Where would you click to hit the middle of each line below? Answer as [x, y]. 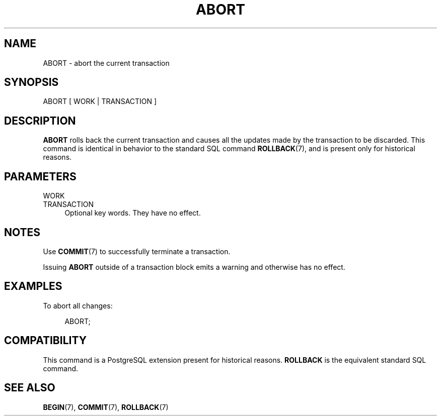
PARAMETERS [40, 176]
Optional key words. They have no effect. [133, 213]
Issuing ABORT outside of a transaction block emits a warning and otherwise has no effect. [194, 267]
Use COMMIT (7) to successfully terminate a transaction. [137, 251]
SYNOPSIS [31, 82]
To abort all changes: [78, 305]
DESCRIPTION [40, 121]
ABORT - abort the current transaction [106, 63]
